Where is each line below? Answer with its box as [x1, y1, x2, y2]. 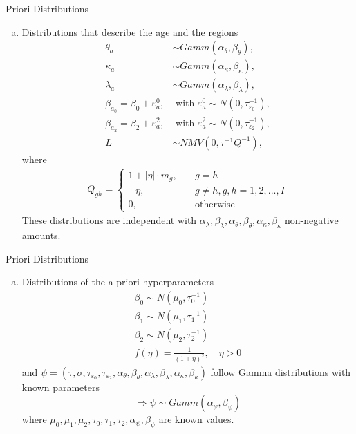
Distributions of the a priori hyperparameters [21, 274, 214, 289]
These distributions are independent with [21, 213, 197, 227]
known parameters [21, 379, 100, 394]
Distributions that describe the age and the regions [21, 24, 238, 39]
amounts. [21, 228, 61, 243]
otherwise [195, 200, 235, 210]
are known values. [158, 412, 234, 426]
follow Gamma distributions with [210, 364, 351, 379]
